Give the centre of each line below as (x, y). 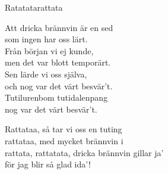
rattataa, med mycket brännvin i (64, 140)
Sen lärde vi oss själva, (46, 74)
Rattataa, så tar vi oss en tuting (64, 129)
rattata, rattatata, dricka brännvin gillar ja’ (84, 152)
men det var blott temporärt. (58, 62)
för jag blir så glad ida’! (48, 164)
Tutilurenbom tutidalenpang (56, 97)
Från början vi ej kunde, (49, 50)
